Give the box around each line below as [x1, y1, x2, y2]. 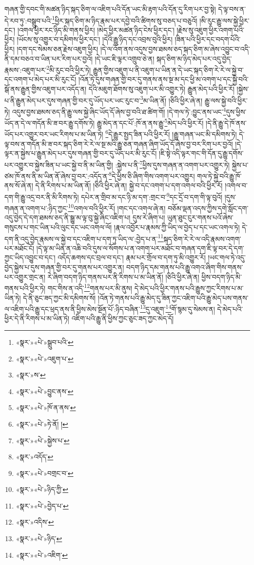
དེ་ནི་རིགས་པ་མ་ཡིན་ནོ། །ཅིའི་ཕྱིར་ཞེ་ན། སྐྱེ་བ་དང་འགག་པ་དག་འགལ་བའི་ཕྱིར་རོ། [35, 180, 223, 190]
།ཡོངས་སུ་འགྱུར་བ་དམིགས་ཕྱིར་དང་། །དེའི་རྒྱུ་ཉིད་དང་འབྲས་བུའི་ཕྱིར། [17, 34, 173, 44]
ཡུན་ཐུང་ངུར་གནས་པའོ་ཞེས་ [167, 212, 234, 223]
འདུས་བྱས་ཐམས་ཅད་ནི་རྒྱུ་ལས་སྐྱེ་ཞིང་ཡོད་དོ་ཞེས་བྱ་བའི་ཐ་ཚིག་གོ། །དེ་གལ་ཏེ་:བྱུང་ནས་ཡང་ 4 [12, 105, 226, 116]
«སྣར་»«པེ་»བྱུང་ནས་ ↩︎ [16, 386, 74, 396]
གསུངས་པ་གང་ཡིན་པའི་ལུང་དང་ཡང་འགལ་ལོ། [4, 222, 112, 232]
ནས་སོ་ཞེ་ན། [4, 180, 33, 190]
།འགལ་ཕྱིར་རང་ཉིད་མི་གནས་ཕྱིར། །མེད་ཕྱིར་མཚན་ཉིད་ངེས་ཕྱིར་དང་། [17, 24, 175, 35]
